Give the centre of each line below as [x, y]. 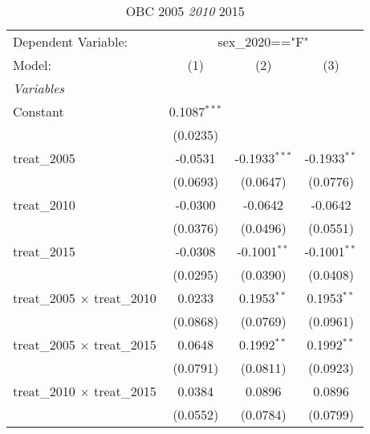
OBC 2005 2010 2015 [185, 11]
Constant [39, 111]
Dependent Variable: [70, 41]
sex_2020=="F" [263, 41]
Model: [33, 65]
